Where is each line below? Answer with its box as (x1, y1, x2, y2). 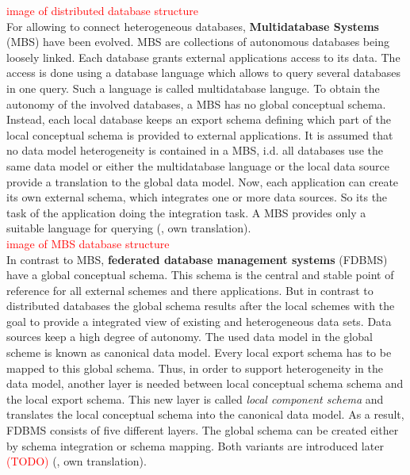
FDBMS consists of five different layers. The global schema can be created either (6, 422, 399, 439)
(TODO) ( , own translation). (6, 453, 147, 469)
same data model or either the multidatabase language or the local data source (6, 157, 389, 174)
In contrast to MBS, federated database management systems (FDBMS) (6, 251, 388, 267)
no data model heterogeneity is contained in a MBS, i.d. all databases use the (6, 142, 383, 159)
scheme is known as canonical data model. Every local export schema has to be (6, 344, 392, 361)
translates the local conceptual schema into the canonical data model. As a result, (6, 406, 404, 423)
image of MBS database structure (6, 235, 170, 251)
